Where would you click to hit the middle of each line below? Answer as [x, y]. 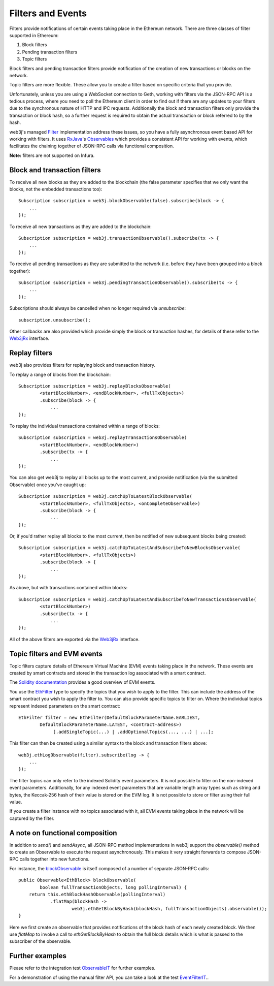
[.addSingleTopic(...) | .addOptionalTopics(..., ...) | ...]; [133, 732]
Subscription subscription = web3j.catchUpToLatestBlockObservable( [105, 496]
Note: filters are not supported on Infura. [52, 155]
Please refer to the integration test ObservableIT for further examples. [82, 968]
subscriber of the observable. [40, 941]
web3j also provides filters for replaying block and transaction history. [82, 365]
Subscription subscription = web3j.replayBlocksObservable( [95, 386]
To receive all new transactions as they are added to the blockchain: [80, 227]
